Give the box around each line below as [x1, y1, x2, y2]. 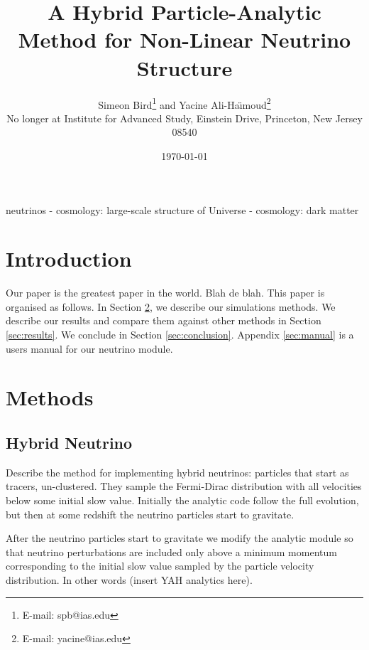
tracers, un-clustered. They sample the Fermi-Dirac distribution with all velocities [6, 479, 362, 494]
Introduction [6, 244, 132, 273]
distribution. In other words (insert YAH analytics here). [6, 572, 253, 587]
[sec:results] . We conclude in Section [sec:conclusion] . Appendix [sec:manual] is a [6, 327, 354, 342]
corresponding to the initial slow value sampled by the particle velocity [6, 558, 314, 573]
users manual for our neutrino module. [6, 341, 173, 356]
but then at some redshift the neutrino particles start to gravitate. [6, 506, 294, 521]
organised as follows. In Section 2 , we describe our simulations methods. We [6, 299, 336, 314]
